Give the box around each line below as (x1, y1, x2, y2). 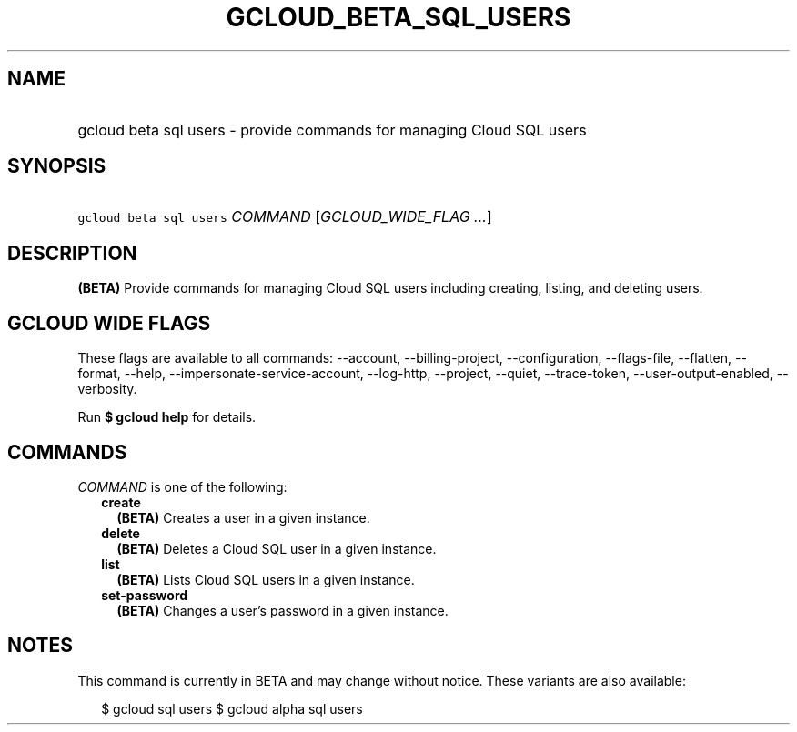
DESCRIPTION (7, 241, 137, 265)
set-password (101, 587, 188, 603)
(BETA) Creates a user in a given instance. (116, 509, 370, 526)
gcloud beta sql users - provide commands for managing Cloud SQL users (77, 120, 587, 139)
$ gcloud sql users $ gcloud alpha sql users (101, 700, 363, 717)
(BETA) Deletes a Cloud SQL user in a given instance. (116, 540, 437, 557)
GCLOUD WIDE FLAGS (7, 311, 211, 335)
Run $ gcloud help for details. (77, 409, 257, 426)
